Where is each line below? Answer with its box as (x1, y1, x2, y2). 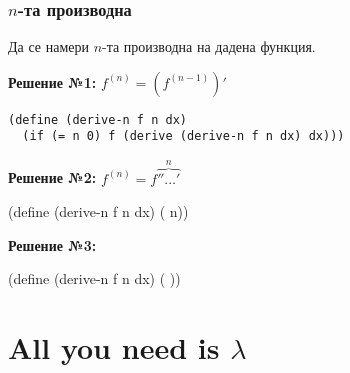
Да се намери (8, 36, 89, 57)
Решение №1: (8, 71, 97, 92)
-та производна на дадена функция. (102, 36, 316, 57)
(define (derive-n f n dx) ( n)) (8, 201, 189, 222)
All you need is (8, 327, 220, 368)
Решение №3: (8, 234, 97, 255)
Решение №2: (8, 167, 97, 188)
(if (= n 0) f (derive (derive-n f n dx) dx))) (22, 129, 345, 144)
